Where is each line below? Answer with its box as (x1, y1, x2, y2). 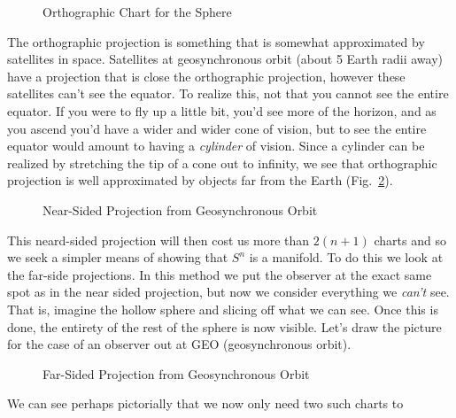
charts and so (374, 230, 446, 249)
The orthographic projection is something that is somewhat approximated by (7, 32, 425, 50)
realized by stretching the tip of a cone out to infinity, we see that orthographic (7, 153, 437, 172)
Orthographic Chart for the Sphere (43, 3, 232, 20)
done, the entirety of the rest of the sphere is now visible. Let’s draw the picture (7, 317, 442, 336)
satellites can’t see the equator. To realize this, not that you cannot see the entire (7, 84, 449, 103)
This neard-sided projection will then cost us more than (7, 230, 310, 249)
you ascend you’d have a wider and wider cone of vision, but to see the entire (7, 119, 427, 137)
